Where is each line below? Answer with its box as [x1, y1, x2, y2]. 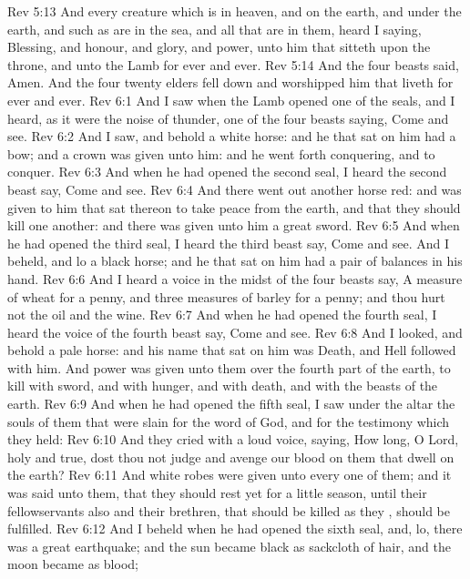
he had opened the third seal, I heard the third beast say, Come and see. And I [7, 233, 449, 252]
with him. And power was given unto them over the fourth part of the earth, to [7, 358, 451, 377]
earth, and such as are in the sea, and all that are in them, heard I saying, [7, 19, 422, 38]
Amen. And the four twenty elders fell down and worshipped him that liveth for [7, 73, 454, 92]
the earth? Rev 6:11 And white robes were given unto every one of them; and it [7, 465, 452, 484]
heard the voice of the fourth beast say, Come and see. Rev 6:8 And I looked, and [7, 322, 463, 341]
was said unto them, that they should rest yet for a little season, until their [7, 483, 427, 503]
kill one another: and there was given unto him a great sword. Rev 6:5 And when [7, 216, 460, 235]
